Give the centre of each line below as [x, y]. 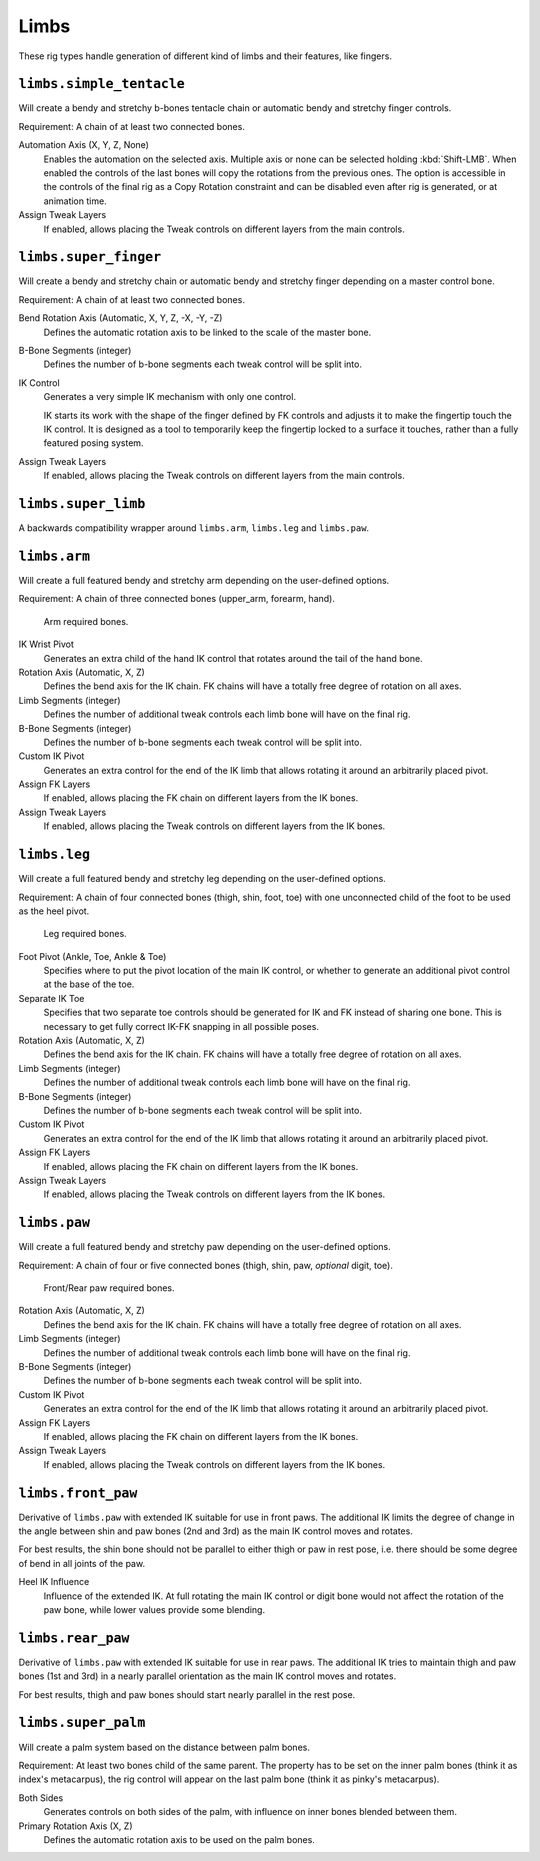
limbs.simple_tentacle [101, 84]
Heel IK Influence [54, 1582]
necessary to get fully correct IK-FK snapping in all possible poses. [181, 1026]
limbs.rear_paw [74, 1638]
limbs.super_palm [82, 1723]
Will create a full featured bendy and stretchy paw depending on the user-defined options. [204, 1247]
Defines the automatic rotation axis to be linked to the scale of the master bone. [207, 332]
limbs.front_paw [78, 1493]
